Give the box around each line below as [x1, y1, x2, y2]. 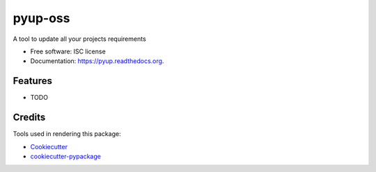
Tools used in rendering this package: [13, 130, 121, 138]
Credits [13, 112, 46, 123]
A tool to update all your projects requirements [13, 35, 146, 43]
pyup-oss [13, 10, 70, 26]
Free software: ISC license [30, 47, 106, 55]
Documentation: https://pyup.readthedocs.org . [30, 57, 164, 65]
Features [13, 75, 52, 87]
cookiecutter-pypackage [30, 152, 101, 160]
